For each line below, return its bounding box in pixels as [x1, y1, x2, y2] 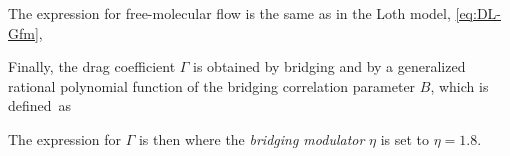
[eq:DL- [455, 3, 502, 23]
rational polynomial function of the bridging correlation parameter [8, 75, 416, 96]
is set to [380, 128, 430, 149]
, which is [430, 75, 489, 96]
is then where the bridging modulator [138, 128, 365, 149]
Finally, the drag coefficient [8, 56, 176, 77]
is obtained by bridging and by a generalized [193, 56, 466, 77]
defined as [8, 95, 72, 116]
